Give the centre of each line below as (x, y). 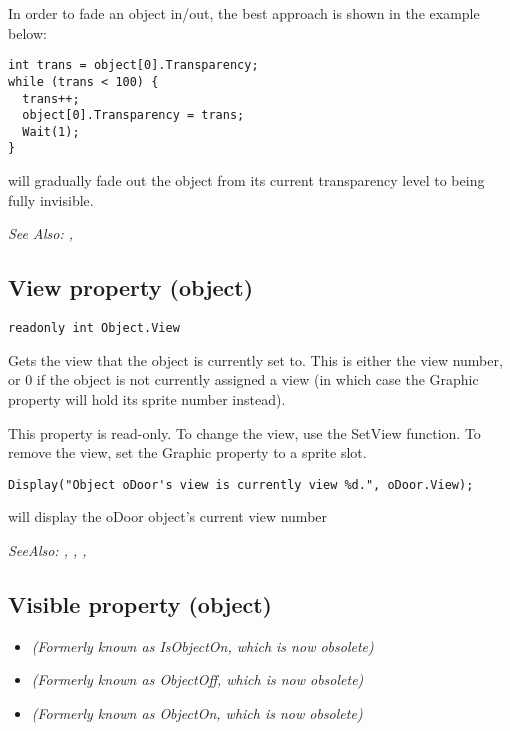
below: (27, 32)
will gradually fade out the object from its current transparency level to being (246, 180)
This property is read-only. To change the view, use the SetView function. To (244, 432)
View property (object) (131, 287)
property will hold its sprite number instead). (147, 398)
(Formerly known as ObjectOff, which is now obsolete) (197, 679)
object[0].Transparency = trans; (133, 115)
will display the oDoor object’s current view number (168, 516)
